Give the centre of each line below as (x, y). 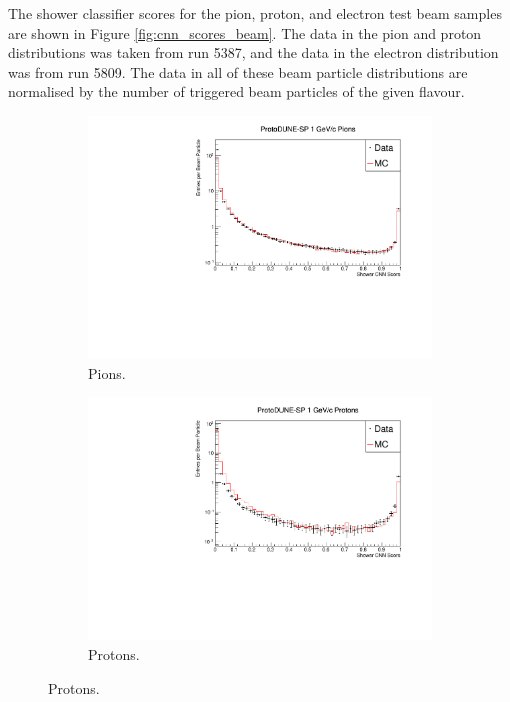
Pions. (107, 372)
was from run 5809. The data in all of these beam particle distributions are (238, 71)
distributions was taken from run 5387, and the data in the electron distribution (253, 52)
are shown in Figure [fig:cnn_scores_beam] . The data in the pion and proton (245, 32)
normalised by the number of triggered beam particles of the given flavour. (236, 91)
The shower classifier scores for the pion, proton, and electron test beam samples (255, 13)
